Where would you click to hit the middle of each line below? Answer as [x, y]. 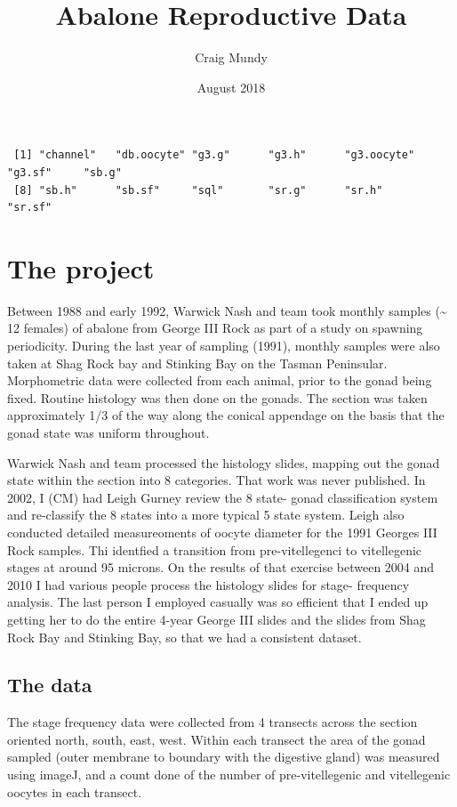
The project [81, 267]
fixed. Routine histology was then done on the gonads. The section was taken [217, 397]
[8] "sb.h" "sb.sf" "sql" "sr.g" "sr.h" [198, 190]
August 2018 [231, 87]
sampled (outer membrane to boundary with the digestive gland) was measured [224, 757]
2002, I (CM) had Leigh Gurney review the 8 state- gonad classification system [223, 497]
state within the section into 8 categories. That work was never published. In [216, 480]
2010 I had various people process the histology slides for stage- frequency [208, 584]
